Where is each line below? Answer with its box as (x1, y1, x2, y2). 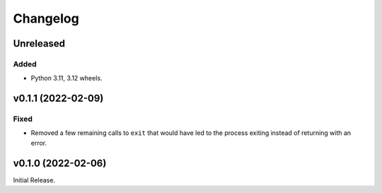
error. (30, 139, 47, 147)
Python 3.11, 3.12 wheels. (30, 74, 103, 83)
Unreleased (13, 37, 66, 49)
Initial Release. (13, 175, 56, 184)
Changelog (13, 11, 79, 26)
